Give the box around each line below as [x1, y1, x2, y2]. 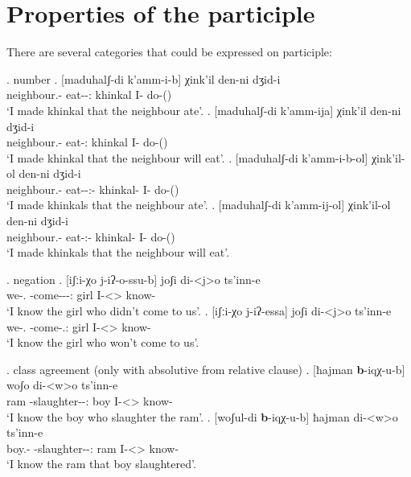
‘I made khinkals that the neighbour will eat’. [6, 244, 230, 261]
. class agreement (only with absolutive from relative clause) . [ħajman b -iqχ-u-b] [6, 360, 405, 377]
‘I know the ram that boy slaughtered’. [6, 455, 196, 472]
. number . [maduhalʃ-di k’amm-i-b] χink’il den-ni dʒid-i [6, 70, 281, 87]
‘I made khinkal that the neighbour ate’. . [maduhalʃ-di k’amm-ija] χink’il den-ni [6, 101, 401, 118]
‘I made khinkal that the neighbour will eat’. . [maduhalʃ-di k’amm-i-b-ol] [6, 149, 368, 166]
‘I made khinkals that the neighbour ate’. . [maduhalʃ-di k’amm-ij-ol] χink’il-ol [6, 196, 391, 213]
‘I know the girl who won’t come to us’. [6, 334, 199, 351]
